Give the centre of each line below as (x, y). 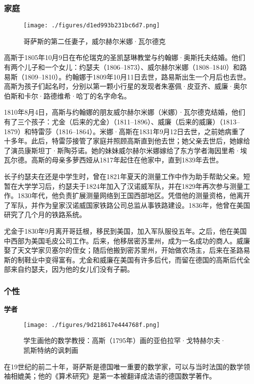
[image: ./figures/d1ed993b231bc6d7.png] (92, 26)
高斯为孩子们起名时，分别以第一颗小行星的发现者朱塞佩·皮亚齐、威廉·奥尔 (126, 86)
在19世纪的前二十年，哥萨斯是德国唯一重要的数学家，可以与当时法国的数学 (124, 366)
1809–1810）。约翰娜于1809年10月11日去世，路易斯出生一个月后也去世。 (137, 76)
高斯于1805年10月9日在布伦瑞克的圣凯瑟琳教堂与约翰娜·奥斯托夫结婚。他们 (125, 57)
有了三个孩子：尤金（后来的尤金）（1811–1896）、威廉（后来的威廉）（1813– (122, 122)
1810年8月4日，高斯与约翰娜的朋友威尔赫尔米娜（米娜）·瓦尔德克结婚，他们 (125, 112)
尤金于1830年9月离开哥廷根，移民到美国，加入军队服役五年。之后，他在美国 (125, 231)
